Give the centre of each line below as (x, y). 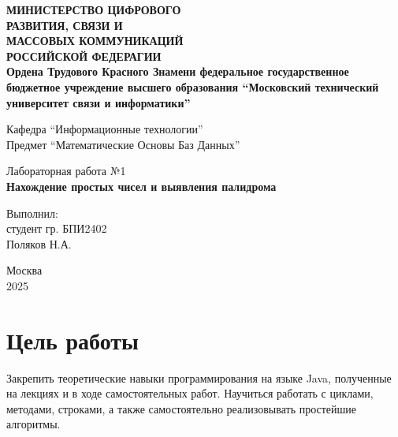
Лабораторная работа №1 (66, 171)
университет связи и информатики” (99, 102)
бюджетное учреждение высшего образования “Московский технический (193, 86)
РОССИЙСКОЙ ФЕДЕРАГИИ (84, 56)
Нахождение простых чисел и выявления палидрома (141, 186)
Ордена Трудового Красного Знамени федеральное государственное (178, 71)
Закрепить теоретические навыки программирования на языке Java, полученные (199, 377)
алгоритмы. (33, 424)
